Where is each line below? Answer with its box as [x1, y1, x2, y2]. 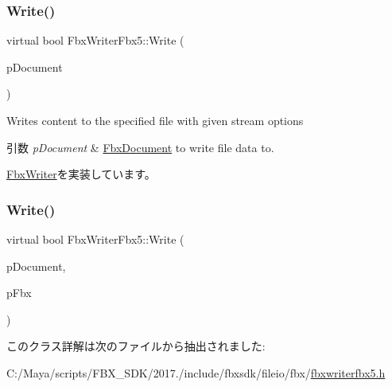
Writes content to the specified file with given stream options [6, 112, 304, 128]
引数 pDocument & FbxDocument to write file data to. [6, 139, 274, 155]
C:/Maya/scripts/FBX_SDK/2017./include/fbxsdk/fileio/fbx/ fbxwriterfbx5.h [6, 364, 386, 381]
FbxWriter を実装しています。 [6, 166, 156, 182]
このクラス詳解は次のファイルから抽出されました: [6, 338, 266, 354]
